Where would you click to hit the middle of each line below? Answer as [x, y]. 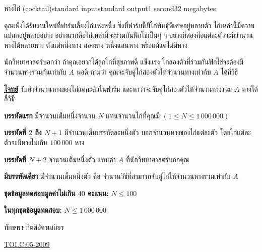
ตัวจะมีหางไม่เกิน [26, 142]
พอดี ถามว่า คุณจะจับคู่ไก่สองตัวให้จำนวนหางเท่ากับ [144, 71]
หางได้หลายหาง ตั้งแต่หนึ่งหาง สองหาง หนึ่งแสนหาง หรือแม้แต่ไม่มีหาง [96, 45]
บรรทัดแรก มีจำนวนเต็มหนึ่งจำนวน [50, 115]
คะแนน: [98, 193]
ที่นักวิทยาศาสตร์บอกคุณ [157, 159]
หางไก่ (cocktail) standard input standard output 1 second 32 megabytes [110, 8]
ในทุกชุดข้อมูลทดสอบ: [33, 210]
